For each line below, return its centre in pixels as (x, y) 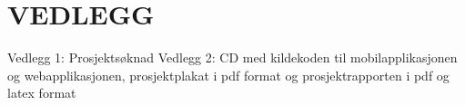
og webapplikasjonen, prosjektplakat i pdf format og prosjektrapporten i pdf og (228, 75)
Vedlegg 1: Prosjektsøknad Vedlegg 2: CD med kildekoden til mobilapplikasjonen (232, 57)
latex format (42, 93)
